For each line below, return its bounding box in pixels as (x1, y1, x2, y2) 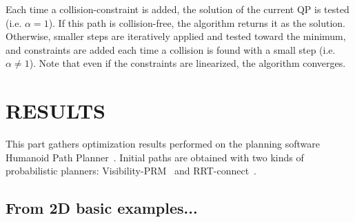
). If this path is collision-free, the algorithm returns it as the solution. (48, 15, 345, 30)
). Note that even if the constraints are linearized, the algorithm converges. (29, 56, 346, 70)
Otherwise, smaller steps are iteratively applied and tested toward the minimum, (6, 29, 346, 43)
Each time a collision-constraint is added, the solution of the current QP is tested (6, 2, 349, 16)
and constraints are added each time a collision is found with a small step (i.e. (6, 42, 336, 57)
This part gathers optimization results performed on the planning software (6, 137, 321, 151)
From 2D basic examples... (6, 197, 198, 219)
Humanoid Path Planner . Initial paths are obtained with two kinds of (6, 150, 304, 164)
